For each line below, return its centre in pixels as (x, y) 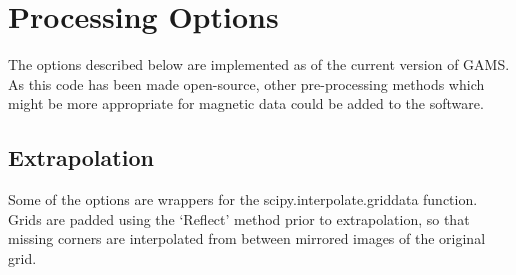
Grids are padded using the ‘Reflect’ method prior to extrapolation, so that (239, 218)
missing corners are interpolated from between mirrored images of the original (247, 238)
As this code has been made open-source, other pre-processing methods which (246, 83)
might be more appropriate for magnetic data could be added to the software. (246, 103)
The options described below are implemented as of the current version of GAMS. (259, 64)
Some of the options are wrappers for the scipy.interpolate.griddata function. (243, 199)
